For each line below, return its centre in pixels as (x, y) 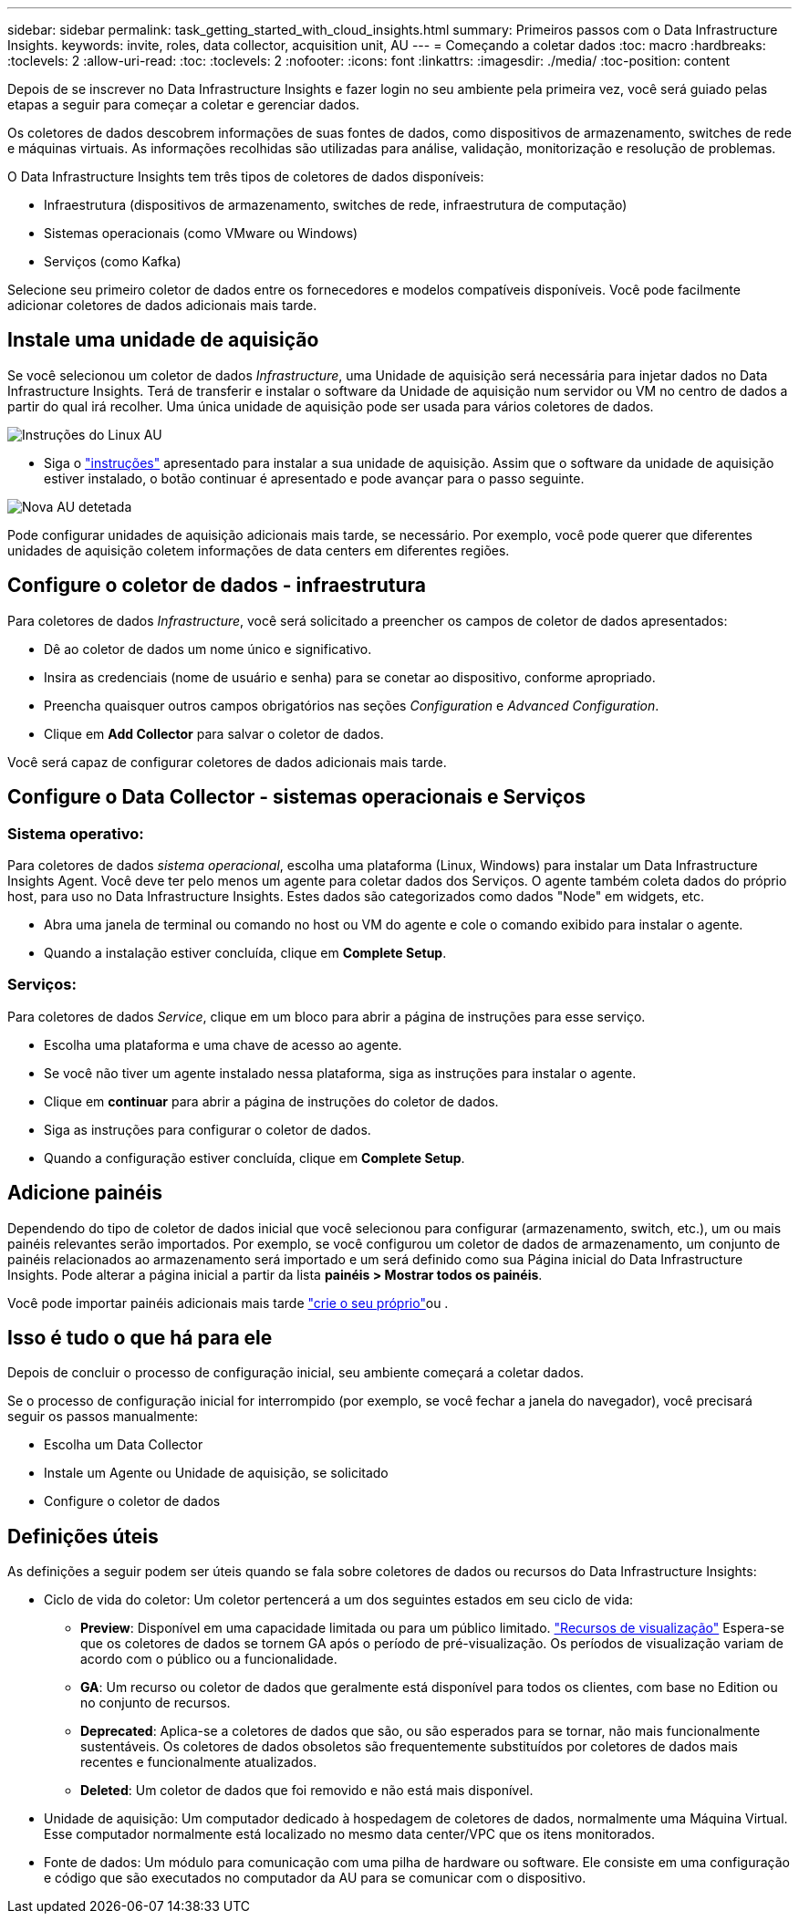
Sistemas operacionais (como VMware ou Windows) (201, 233)
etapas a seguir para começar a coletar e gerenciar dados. (184, 104)
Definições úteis (83, 1536)
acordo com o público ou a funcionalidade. (209, 1659)
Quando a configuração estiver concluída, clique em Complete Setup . (254, 1158)
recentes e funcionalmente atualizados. (199, 1762)
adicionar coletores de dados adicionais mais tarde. (162, 305)
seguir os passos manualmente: (103, 1417)
